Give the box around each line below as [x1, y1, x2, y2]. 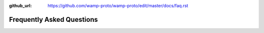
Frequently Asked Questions [9, 15, 98, 24]
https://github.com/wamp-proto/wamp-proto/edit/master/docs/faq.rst [47, 3, 188, 8]
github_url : [9, 3, 32, 8]
